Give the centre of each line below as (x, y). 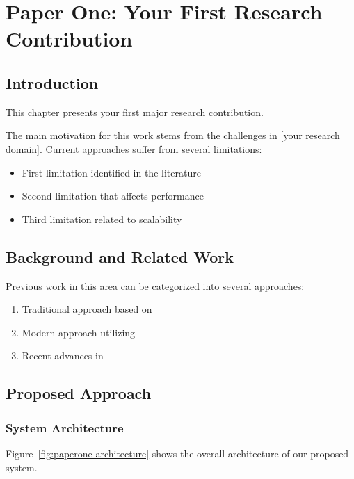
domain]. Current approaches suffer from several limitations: (134, 148)
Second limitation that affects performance (113, 196)
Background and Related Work (120, 256)
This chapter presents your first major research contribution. (135, 112)
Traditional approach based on (87, 309)
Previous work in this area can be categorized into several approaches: (155, 285)
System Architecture (65, 427)
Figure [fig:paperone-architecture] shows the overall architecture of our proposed (177, 453)
